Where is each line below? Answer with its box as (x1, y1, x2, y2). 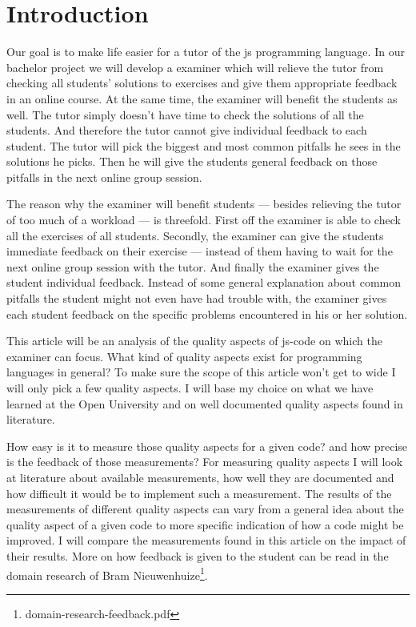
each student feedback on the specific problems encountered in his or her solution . (6, 305, 408, 322)
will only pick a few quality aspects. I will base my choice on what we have (6, 380, 374, 396)
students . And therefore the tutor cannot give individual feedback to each (6, 122, 367, 139)
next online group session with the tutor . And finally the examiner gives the (6, 258, 379, 275)
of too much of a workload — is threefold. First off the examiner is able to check (6, 211, 401, 228)
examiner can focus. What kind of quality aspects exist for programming (6, 348, 362, 364)
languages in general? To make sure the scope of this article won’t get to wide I (6, 364, 396, 380)
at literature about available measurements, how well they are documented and (6, 468, 394, 485)
